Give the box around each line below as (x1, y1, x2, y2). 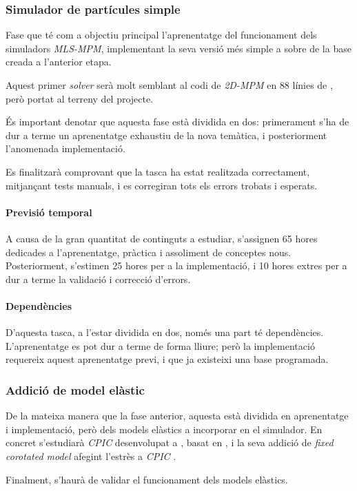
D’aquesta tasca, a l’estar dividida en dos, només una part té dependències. (6, 325, 324, 339)
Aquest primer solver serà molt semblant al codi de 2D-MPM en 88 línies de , (6, 78, 333, 92)
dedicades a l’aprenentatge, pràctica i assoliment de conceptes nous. (6, 244, 292, 259)
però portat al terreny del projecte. (6, 91, 154, 105)
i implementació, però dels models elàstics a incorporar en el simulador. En (6, 421, 323, 436)
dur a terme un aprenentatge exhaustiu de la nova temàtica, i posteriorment (6, 127, 327, 142)
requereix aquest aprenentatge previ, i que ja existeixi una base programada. (6, 352, 329, 366)
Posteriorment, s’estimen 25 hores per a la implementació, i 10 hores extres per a (6, 258, 347, 273)
